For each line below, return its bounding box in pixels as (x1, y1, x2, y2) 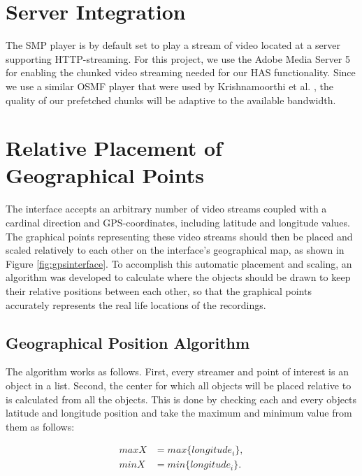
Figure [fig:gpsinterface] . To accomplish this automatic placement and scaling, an (6, 256, 352, 271)
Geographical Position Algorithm (6, 331, 250, 353)
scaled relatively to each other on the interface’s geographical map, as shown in (6, 243, 345, 257)
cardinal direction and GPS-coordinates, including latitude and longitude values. (6, 215, 350, 229)
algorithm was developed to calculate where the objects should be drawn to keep (6, 270, 351, 284)
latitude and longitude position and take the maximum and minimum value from (6, 405, 352, 420)
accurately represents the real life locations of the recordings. (6, 297, 266, 312)
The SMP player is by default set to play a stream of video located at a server (6, 38, 340, 52)
